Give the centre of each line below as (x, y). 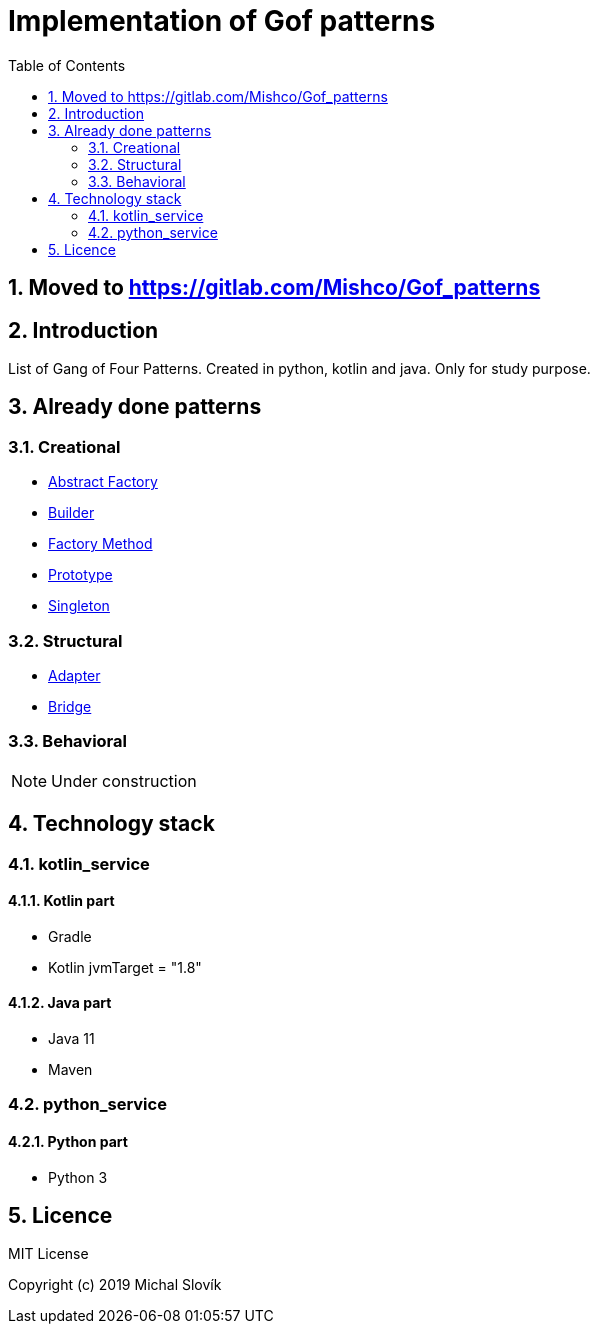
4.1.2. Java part (60, 1003)
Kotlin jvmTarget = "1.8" (125, 967)
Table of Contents (67, 65)
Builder (71, 513)
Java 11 (71, 1039)
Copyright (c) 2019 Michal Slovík (115, 1285)
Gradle (70, 936)
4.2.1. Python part (68, 1141)
